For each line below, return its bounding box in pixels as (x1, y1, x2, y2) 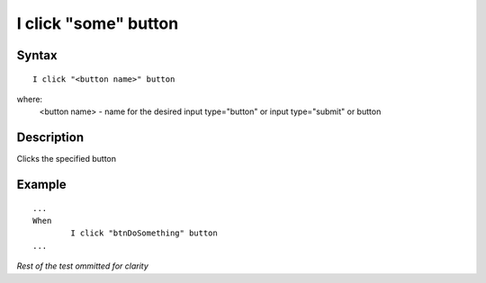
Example (16, 177, 67, 192)
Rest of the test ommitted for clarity (16, 261, 148, 271)
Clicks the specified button (16, 154, 117, 164)
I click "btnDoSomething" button (70, 228, 218, 238)
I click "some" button (16, 13, 179, 33)
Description (16, 130, 85, 146)
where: (16, 93, 43, 104)
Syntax (16, 48, 58, 63)
